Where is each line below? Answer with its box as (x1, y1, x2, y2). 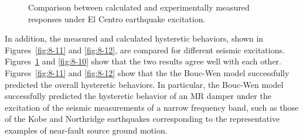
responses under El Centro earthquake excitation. (28, 12, 206, 25)
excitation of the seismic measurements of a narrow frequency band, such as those (5, 101, 299, 113)
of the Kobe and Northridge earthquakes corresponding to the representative (5, 112, 280, 125)
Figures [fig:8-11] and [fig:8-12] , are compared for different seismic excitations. (5, 43, 285, 56)
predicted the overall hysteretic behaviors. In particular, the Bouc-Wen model (5, 78, 284, 90)
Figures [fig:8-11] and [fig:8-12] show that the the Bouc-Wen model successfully (5, 66, 290, 78)
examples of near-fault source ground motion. (5, 124, 168, 136)
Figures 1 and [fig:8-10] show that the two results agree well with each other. (5, 55, 281, 67)
